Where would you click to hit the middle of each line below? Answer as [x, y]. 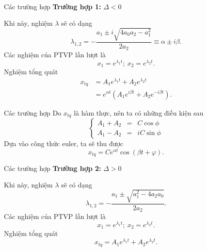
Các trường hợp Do [33, 112]
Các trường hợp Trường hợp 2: [53, 168]
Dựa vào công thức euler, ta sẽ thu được [64, 143]
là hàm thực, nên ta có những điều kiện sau [139, 112]
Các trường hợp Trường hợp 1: [53, 6]
